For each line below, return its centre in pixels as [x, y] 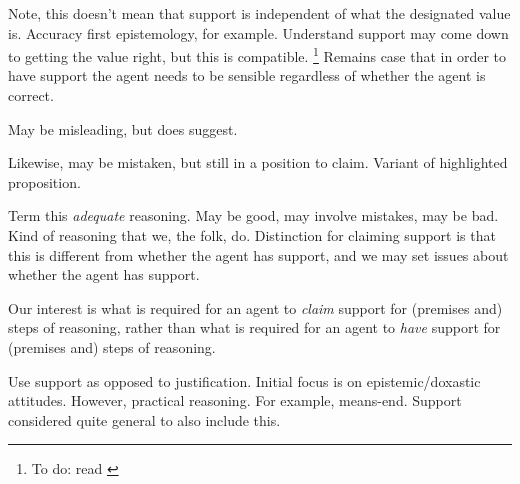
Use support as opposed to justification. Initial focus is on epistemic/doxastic [244, 380]
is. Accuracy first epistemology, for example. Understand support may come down [258, 32]
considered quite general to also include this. [144, 419]
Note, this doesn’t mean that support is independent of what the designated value [259, 13]
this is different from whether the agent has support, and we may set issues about [258, 254]
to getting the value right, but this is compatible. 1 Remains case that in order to [257, 54]
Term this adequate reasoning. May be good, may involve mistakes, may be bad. [253, 215]
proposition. [44, 181]
